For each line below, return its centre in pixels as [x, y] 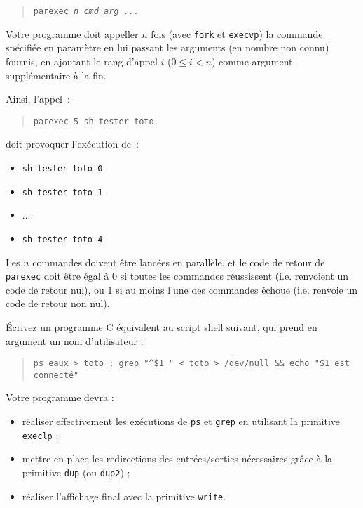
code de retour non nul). [58, 303]
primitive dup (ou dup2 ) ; [76, 472]
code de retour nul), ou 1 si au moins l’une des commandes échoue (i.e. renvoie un [182, 289]
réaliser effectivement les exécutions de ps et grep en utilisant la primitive [181, 421]
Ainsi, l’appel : [38, 99]
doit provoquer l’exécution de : [72, 144]
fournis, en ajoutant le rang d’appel [82, 61]
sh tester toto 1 [62, 192]
